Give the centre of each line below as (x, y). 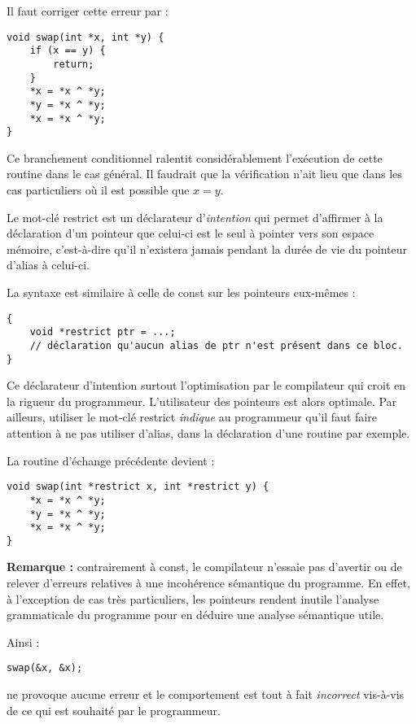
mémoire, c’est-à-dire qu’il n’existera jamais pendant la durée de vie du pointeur (207, 249)
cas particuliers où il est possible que (98, 190)
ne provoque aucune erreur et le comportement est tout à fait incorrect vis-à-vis (206, 694)
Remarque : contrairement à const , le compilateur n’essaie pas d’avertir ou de (204, 567)
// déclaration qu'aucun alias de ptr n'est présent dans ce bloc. (216, 345)
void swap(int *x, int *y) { (85, 37)
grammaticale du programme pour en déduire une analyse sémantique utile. (195, 615)
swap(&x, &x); (45, 668)
